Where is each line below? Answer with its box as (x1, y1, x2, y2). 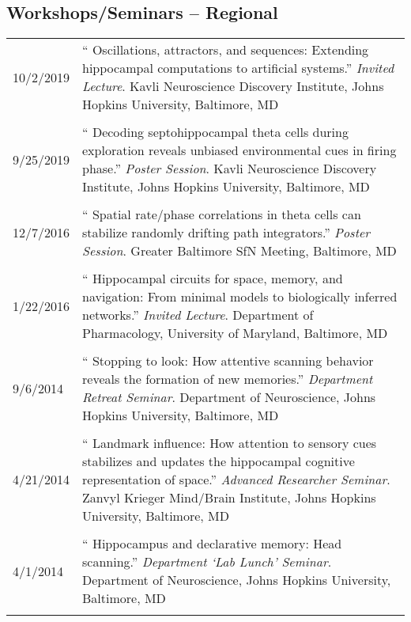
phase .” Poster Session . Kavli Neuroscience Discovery (82, 159, 377, 178)
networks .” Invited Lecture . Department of (82, 305, 314, 324)
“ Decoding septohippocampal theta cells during (82, 123, 349, 142)
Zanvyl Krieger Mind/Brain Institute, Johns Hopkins (82, 488, 376, 507)
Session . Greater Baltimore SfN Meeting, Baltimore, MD (82, 241, 397, 260)
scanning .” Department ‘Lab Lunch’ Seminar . (82, 552, 332, 571)
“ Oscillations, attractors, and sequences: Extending (82, 40, 369, 59)
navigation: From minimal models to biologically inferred (82, 287, 398, 306)
